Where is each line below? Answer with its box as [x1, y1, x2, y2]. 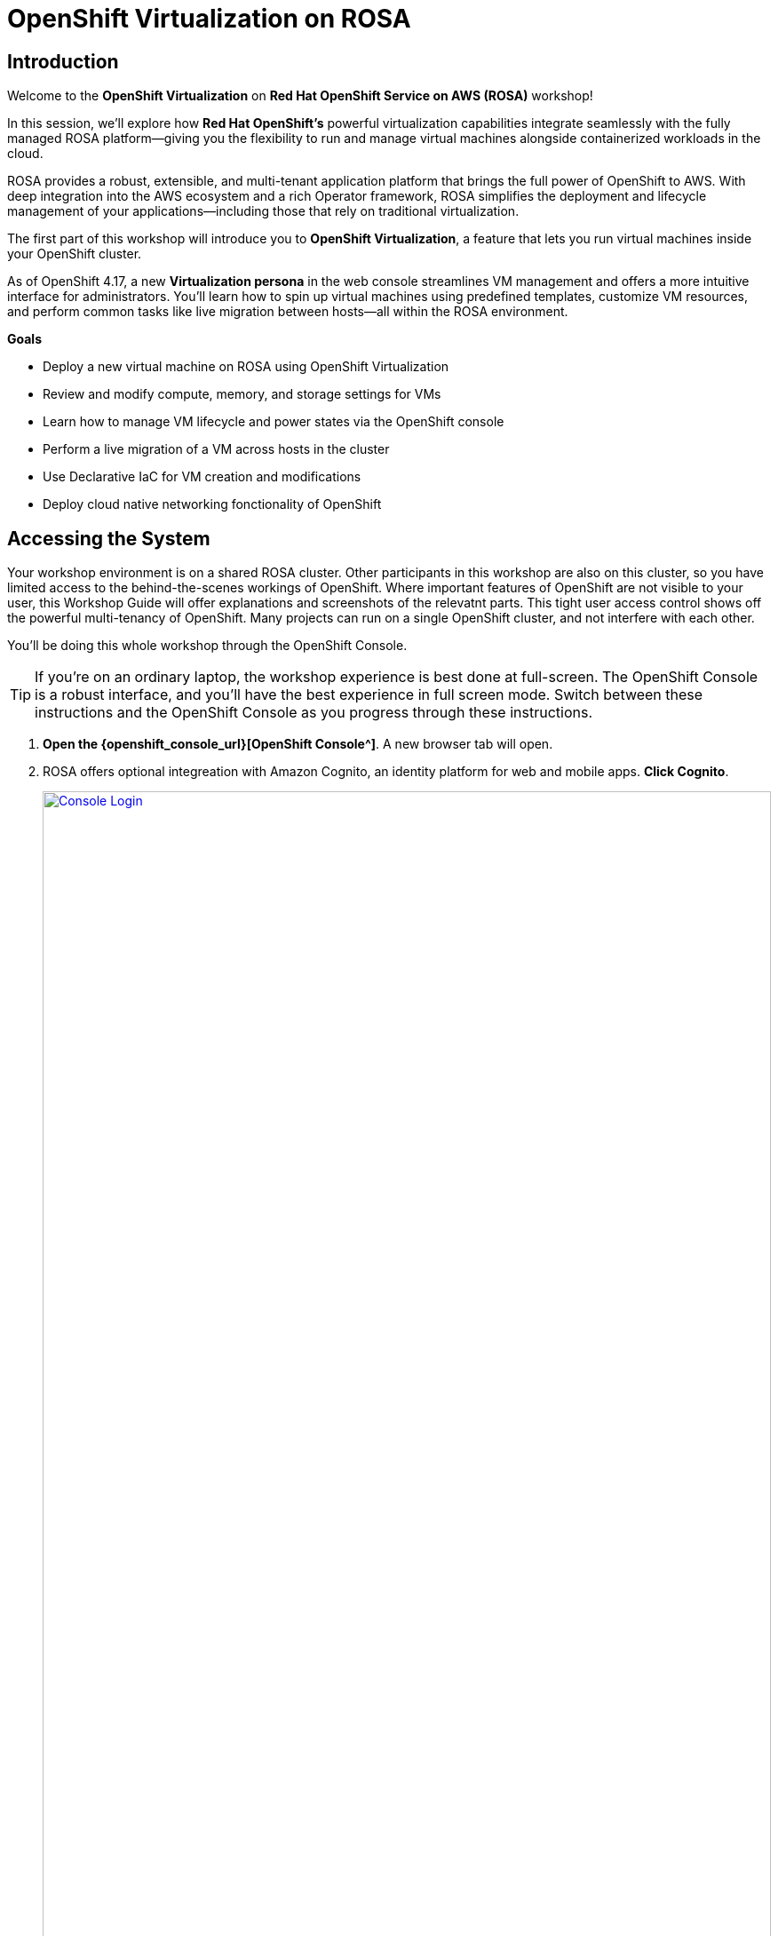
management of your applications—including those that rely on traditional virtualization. [7, 203, 520, 219]
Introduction [7, 50, 119, 73]
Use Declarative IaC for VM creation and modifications [43, 469, 361, 485]
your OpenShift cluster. [7, 246, 142, 262]
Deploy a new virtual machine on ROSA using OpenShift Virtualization [43, 359, 449, 375]
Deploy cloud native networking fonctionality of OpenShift [43, 496, 382, 512]
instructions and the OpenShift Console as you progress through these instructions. [35, 703, 593, 722]
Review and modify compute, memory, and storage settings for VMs [43, 386, 441, 402]
